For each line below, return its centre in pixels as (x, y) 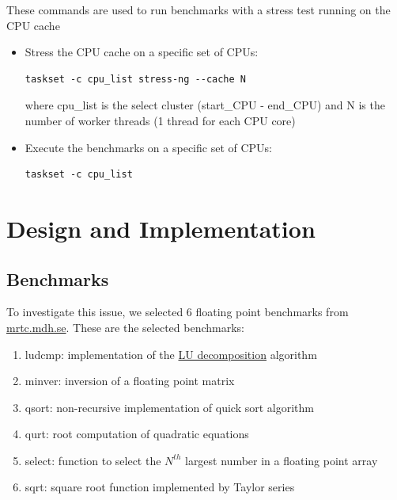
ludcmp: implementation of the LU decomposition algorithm (171, 354)
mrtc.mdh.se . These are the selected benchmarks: (125, 327)
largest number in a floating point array (281, 460)
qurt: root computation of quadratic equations (137, 434)
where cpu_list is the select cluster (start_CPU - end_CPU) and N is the (205, 105)
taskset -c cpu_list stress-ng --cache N (135, 79)
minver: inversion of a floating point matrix (130, 381)
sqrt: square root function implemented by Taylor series (160, 487)
